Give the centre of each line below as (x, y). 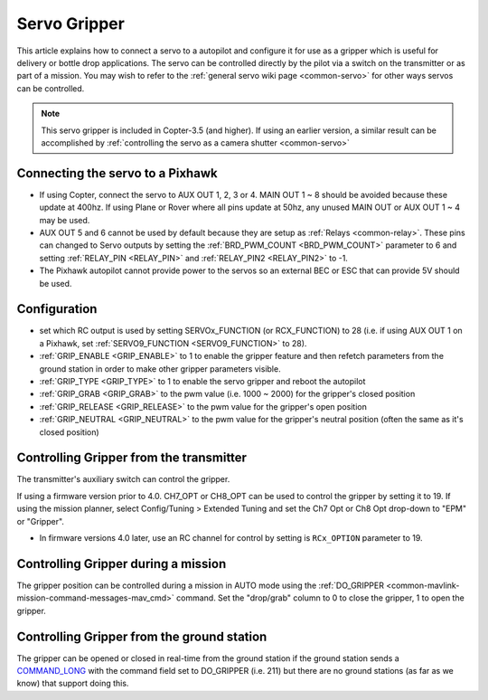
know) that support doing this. (73, 684)
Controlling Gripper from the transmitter (132, 458)
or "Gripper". (41, 521)
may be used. (65, 220)
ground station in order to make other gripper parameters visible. (160, 369)
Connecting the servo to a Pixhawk (117, 173)
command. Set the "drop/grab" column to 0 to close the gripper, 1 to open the (320, 598)
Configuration (57, 309)
